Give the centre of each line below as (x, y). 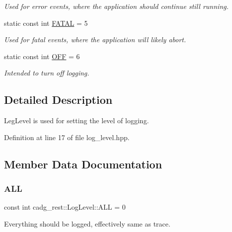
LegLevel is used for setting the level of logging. (77, 120)
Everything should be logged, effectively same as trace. (87, 223)
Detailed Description (58, 100)
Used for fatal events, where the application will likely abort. (95, 39)
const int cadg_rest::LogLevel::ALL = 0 (65, 207)
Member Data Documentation (83, 164)
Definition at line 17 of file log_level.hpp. (67, 137)
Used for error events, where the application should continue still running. (116, 6)
